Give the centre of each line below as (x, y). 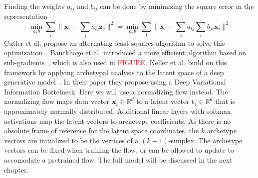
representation (26, 16)
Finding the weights (34, 6)
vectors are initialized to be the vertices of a (71, 140)
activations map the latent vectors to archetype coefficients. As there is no (118, 121)
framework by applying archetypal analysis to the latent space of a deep (114, 72)
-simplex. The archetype (205, 140)
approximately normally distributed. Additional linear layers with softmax (118, 111)
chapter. (16, 169)
